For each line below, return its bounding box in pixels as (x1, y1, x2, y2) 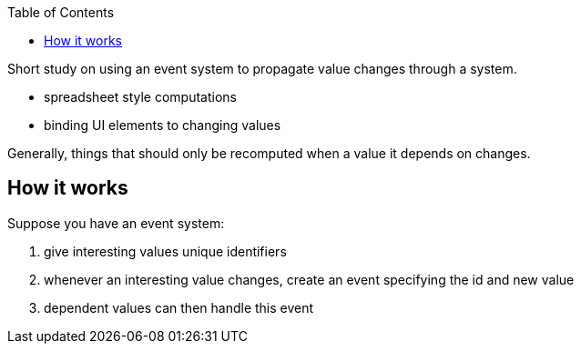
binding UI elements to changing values (44, 117, 281, 133)
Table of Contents (7, 5, 115, 20)
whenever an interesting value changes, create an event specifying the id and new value (44, 271, 575, 287)
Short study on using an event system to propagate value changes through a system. (7, 61, 517, 76)
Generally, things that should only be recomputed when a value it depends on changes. (7, 145, 531, 161)
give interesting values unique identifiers (44, 243, 287, 259)
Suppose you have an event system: (7, 215, 225, 231)
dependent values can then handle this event (44, 299, 314, 316)
